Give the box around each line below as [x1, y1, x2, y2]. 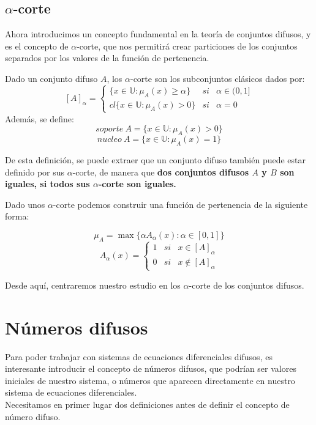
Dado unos [5, 198, 45, 210]
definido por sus [5, 165, 65, 178]
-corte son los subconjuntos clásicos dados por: [130, 72, 305, 84]
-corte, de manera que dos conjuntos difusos [72, 165, 249, 178]
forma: [5, 210, 29, 223]
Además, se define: [5, 112, 74, 125]
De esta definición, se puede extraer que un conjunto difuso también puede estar [5, 153, 306, 166]
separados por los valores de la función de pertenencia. [5, 51, 209, 64]
